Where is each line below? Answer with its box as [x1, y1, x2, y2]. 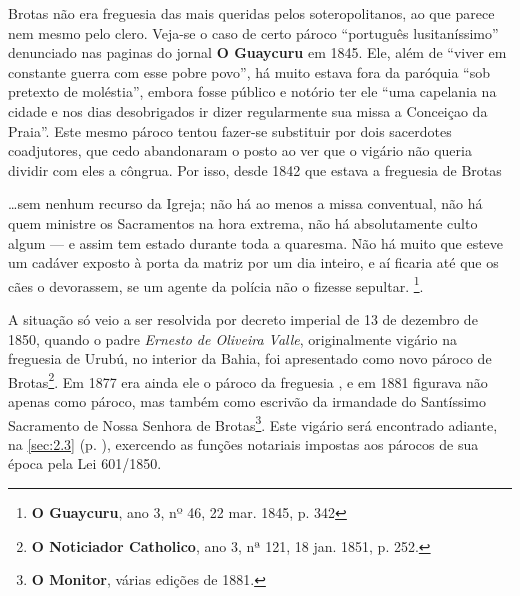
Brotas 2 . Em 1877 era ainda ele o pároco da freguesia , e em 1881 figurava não [8, 368, 488, 392]
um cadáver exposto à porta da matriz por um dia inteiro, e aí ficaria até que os [8, 252, 499, 273]
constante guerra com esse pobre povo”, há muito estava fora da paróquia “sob [8, 61, 490, 82]
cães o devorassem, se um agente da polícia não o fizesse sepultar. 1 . [8, 272, 424, 296]
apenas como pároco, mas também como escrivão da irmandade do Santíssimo [8, 391, 487, 411]
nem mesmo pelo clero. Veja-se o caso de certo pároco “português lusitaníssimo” [8, 22, 499, 43]
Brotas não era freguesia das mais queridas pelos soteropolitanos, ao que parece [8, 3, 495, 23]
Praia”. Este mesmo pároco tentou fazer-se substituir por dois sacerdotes [8, 120, 452, 141]
